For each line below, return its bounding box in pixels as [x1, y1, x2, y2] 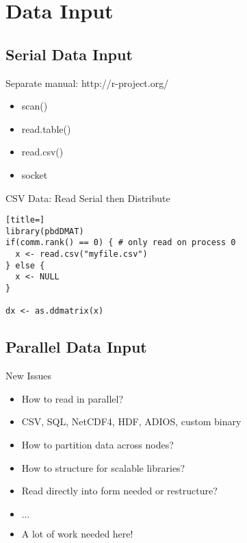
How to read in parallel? [21, 391, 124, 405]
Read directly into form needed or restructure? [21, 483, 218, 498]
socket [21, 167, 48, 181]
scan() [21, 99, 48, 113]
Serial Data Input [5, 43, 133, 64]
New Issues [5, 368, 52, 383]
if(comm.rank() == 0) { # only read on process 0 [5, 238, 236, 248]
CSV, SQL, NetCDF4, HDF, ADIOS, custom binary [21, 414, 242, 429]
